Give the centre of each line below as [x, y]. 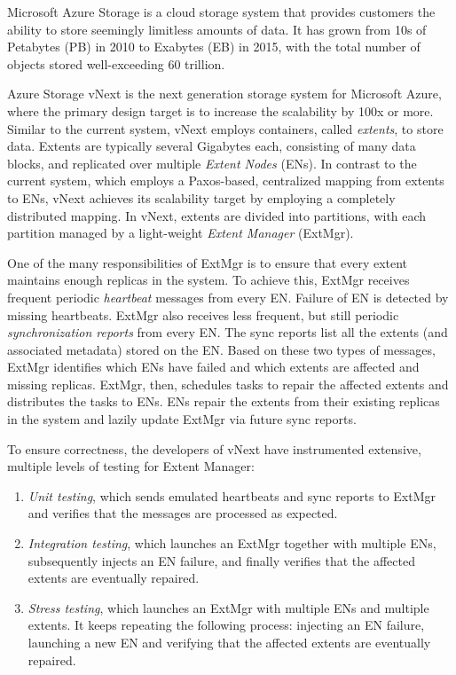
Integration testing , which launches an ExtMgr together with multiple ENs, [232, 543]
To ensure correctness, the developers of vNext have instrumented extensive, [214, 448]
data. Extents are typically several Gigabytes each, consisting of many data [212, 146]
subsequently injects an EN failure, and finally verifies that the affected [221, 560]
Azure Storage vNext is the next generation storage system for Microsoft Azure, [224, 94]
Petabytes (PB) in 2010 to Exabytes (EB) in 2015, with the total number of [214, 47]
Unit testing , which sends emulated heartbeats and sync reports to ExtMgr [232, 495]
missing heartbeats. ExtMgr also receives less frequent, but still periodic [203, 314]
